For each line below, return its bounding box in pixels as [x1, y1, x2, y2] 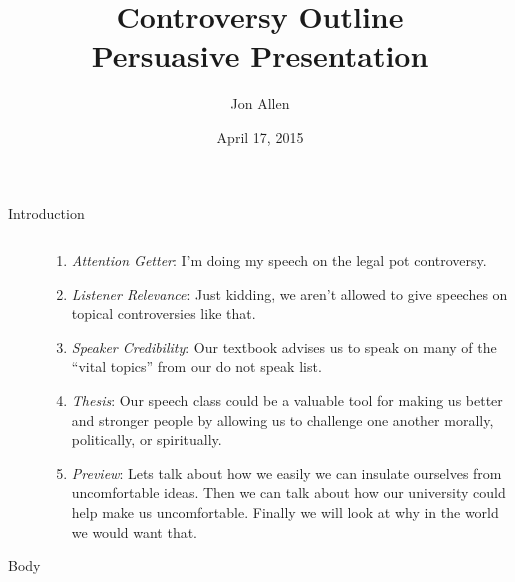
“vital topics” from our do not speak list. [71, 356, 322, 377]
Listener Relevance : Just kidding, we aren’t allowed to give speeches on [71, 283, 508, 304]
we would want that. [71, 521, 198, 542]
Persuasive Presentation [91, 35, 429, 76]
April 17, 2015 [216, 126, 304, 147]
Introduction [8, 202, 85, 223]
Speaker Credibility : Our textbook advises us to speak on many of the [71, 336, 497, 357]
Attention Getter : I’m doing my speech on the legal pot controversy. [71, 250, 487, 271]
